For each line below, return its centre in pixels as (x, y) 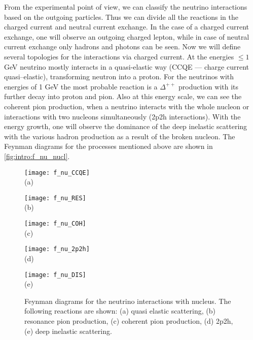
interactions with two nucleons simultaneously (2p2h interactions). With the (122, 116)
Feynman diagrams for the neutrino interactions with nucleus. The (128, 301)
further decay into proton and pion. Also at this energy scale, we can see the (123, 96)
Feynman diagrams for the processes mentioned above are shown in (109, 146)
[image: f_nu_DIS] (55, 275)
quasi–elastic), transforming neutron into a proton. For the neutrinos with (119, 76)
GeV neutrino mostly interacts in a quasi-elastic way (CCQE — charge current (126, 66)
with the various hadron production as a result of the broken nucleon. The (120, 136)
